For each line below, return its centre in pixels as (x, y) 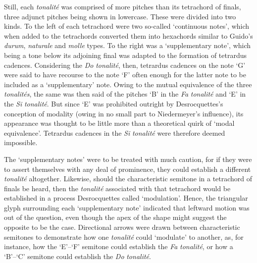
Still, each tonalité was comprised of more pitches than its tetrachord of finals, (123, 6)
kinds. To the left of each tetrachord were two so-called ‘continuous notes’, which (127, 26)
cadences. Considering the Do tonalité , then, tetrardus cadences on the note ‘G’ (125, 65)
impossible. (21, 142)
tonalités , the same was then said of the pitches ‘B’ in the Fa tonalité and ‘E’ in (125, 94)
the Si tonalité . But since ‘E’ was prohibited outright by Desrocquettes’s (114, 103)
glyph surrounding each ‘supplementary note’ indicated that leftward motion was (127, 207)
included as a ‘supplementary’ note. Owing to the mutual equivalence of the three (128, 84)
